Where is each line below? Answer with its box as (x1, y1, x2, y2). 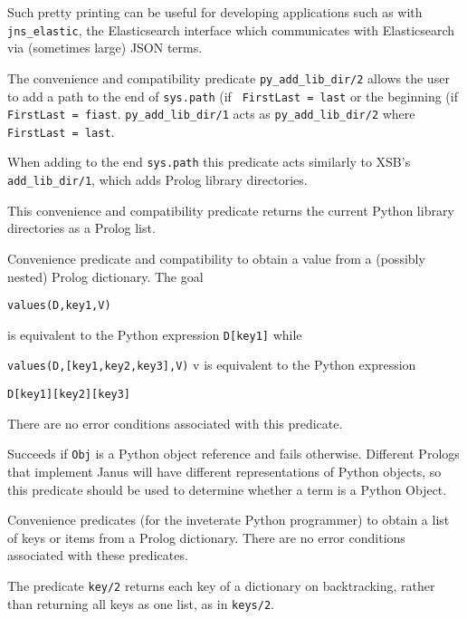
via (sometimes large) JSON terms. (7, 38, 203, 57)
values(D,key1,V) (7, 299, 111, 313)
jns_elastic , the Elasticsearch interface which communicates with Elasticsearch (7, 20, 455, 39)
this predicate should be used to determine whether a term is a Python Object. (7, 479, 447, 498)
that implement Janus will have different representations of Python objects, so (7, 462, 442, 481)
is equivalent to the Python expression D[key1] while (7, 324, 302, 343)
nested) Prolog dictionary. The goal (7, 266, 204, 285)
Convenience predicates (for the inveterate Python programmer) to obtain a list (7, 510, 450, 529)
